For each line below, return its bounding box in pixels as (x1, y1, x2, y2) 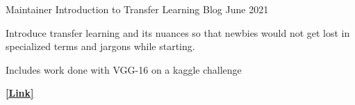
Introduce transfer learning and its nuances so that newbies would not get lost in (6, 25, 350, 40)
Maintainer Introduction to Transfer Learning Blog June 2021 (6, 2, 269, 16)
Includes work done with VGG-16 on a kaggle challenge (6, 62, 242, 76)
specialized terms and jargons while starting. (6, 39, 195, 54)
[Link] (6, 86, 34, 100)
